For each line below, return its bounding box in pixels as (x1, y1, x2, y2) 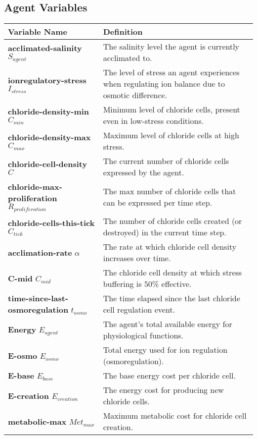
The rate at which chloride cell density (103, 241, 237, 253)
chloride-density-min (8, 106, 89, 117)
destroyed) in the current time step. (103, 226, 226, 238)
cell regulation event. (103, 304, 175, 316)
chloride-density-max (8, 131, 91, 143)
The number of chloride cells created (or (103, 215, 242, 227)
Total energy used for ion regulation (103, 344, 228, 356)
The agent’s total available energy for (103, 318, 232, 330)
